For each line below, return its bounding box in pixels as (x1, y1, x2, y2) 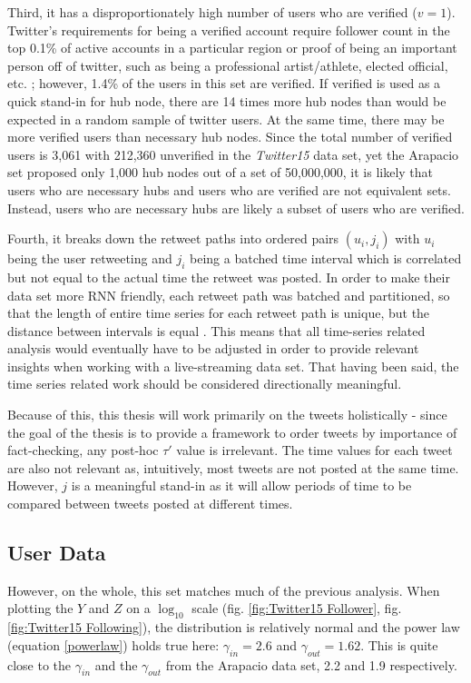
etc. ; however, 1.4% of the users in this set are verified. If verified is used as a (7, 74, 441, 93)
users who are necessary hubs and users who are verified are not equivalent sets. (7, 180, 451, 199)
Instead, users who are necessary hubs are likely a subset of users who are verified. (7, 198, 465, 217)
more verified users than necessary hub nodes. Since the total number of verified (7, 127, 453, 146)
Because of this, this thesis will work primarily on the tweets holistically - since (7, 405, 447, 424)
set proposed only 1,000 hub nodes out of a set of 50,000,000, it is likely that (7, 163, 434, 182)
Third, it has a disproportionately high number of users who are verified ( (7, 3, 417, 21)
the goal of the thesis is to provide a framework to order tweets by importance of (7, 422, 457, 441)
